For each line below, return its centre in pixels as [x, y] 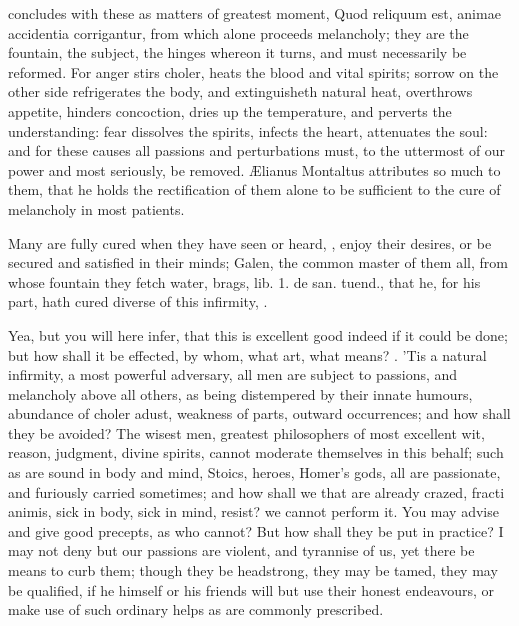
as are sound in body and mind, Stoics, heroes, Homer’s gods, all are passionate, [254, 472]
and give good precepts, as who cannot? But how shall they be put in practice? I [256, 530]
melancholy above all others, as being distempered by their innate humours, [240, 393]
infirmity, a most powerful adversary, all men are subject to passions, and [233, 374]
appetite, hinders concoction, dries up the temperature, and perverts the [230, 110]
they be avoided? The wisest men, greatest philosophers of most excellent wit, [246, 432]
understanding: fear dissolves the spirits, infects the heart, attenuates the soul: [248, 130]
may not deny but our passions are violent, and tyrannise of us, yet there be [241, 550]
